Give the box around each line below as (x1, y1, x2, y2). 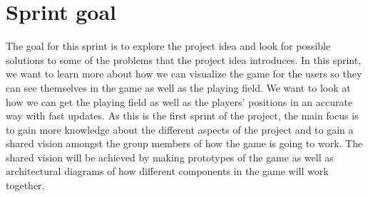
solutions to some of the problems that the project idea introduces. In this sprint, (6, 52, 362, 67)
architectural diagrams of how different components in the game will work (6, 164, 329, 179)
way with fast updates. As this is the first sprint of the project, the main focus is (6, 108, 359, 123)
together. (6, 178, 45, 193)
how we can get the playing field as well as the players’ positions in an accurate (6, 94, 353, 109)
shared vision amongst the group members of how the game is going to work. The (6, 136, 363, 151)
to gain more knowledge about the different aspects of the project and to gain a (6, 122, 354, 137)
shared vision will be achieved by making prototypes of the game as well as (6, 149, 334, 164)
